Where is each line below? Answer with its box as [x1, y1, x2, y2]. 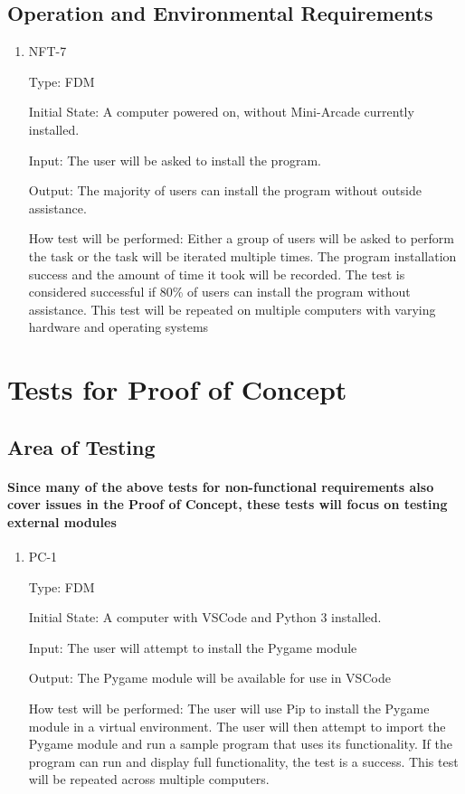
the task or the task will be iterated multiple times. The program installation [28, 246, 457, 265]
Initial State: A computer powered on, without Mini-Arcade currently [28, 102, 414, 121]
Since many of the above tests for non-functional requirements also [7, 477, 434, 496]
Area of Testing [7, 432, 156, 460]
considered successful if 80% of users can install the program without [28, 282, 411, 301]
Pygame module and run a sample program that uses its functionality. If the [28, 734, 452, 753]
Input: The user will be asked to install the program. [28, 150, 321, 169]
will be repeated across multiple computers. [28, 770, 270, 789]
